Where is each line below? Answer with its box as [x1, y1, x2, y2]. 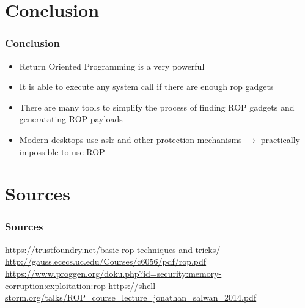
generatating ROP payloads [19, 112, 123, 125]
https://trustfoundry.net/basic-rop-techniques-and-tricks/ [5, 243, 221, 255]
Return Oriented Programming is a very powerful [19, 59, 205, 72]
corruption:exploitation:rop [5, 279, 106, 291]
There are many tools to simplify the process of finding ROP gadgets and [19, 100, 295, 113]
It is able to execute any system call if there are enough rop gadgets [19, 80, 274, 93]
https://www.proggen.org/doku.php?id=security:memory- [5, 266, 222, 279]
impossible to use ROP [19, 145, 105, 158]
